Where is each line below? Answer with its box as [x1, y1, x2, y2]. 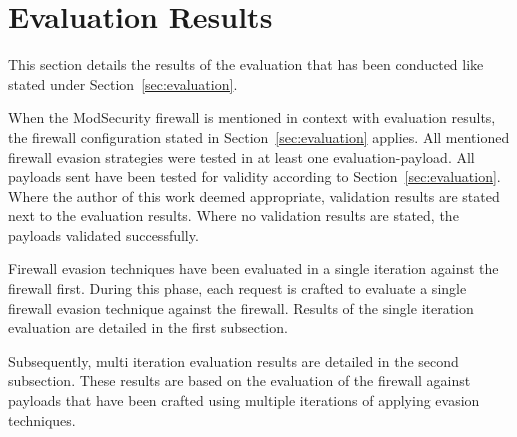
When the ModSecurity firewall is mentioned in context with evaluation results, [8, 107, 496, 128]
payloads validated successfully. [8, 224, 199, 245]
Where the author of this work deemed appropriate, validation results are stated [8, 185, 500, 206]
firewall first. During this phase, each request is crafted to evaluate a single [8, 278, 467, 299]
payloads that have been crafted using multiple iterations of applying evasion [8, 390, 480, 411]
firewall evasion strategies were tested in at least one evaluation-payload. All [8, 146, 475, 167]
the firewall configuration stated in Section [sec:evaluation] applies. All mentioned [8, 126, 510, 147]
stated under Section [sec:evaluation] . [8, 73, 238, 94]
